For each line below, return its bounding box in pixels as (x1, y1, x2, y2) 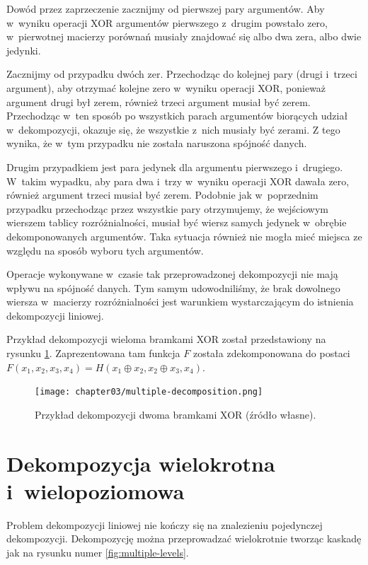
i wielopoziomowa (6, 476, 185, 505)
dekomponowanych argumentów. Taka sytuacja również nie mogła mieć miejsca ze (6, 228, 362, 243)
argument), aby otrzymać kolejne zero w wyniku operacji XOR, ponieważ (6, 80, 326, 95)
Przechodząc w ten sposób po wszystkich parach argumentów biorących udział (6, 108, 348, 123)
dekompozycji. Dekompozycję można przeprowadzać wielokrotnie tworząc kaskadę (6, 531, 362, 546)
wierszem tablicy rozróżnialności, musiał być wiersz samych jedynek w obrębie (6, 215, 347, 230)
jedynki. (6, 42, 41, 57)
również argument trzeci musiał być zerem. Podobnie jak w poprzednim (6, 187, 318, 202)
